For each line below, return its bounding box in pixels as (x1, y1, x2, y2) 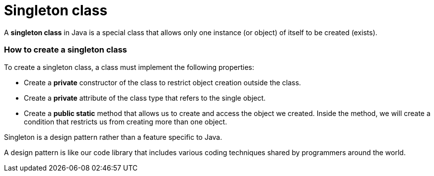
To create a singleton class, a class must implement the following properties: (4, 62, 254, 71)
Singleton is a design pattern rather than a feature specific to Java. (4, 132, 222, 141)
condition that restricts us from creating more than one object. (24, 117, 227, 126)
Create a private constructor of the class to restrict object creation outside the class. (24, 78, 301, 87)
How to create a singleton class (4, 45, 127, 55)
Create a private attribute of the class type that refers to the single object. (24, 93, 266, 102)
